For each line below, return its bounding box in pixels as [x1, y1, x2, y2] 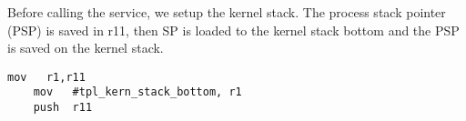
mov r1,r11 [7, 70, 86, 84]
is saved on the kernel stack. [7, 38, 164, 57]
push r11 [33, 101, 93, 115]
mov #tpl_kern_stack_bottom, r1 [33, 86, 242, 99]
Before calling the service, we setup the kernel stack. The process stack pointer [7, 3, 446, 21]
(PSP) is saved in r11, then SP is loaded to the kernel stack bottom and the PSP [7, 20, 460, 39]
